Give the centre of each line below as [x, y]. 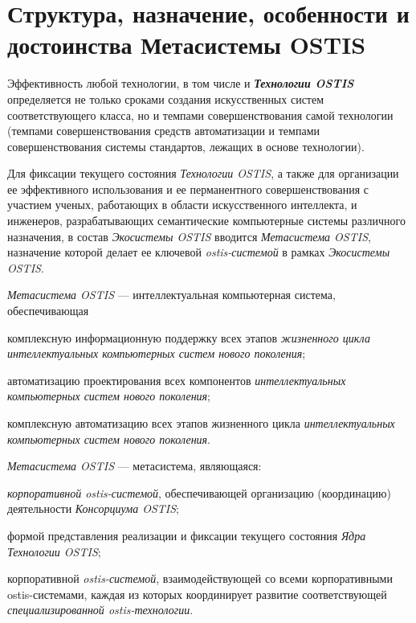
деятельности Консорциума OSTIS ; [94, 508]
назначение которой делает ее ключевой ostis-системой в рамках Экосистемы [199, 252]
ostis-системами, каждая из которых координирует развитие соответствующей [197, 594]
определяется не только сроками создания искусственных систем [166, 98]
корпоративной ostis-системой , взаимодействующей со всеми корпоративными [200, 578]
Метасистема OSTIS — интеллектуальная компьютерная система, [171, 295]
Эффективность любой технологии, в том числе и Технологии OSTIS [181, 83]
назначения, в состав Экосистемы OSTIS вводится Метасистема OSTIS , [189, 236]
